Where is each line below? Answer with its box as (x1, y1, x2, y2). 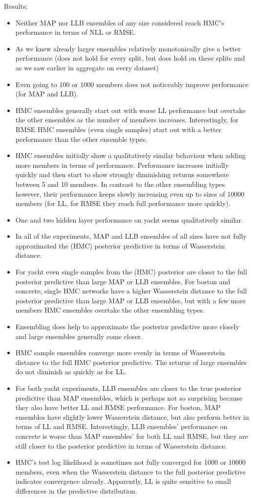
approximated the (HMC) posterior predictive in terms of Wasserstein (15, 240, 225, 250)
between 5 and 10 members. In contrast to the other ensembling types (15, 179, 225, 189)
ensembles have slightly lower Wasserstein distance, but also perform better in (15, 411, 249, 422)
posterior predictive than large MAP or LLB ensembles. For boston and (15, 276, 231, 286)
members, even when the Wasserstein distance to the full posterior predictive (15, 466, 246, 476)
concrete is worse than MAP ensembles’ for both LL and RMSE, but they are (15, 431, 248, 441)
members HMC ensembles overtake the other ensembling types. (15, 305, 205, 315)
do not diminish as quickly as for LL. (15, 366, 126, 377)
